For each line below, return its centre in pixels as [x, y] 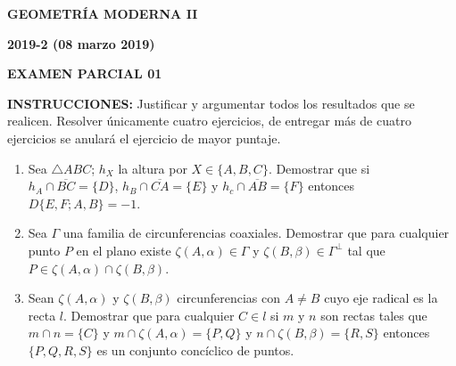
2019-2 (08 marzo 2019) [81, 43]
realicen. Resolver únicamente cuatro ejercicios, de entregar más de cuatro [209, 121]
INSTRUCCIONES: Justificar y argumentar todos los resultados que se [211, 103]
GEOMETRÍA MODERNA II [103, 13]
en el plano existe [124, 250]
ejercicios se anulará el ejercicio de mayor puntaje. [144, 138]
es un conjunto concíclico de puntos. [195, 350]
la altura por [153, 168]
